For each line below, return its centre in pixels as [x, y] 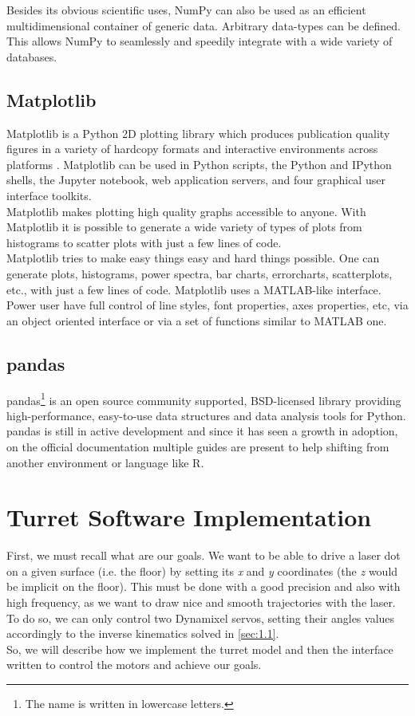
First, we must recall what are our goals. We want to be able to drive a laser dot [204, 555]
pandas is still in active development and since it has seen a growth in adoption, [202, 431]
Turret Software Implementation [189, 517]
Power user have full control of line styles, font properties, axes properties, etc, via [207, 305]
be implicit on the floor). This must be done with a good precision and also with [204, 586]
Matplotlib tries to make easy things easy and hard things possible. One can [193, 258]
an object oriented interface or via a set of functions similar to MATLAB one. [197, 320]
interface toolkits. [49, 195]
